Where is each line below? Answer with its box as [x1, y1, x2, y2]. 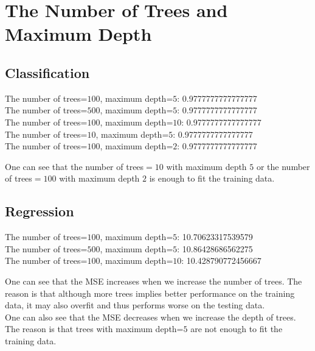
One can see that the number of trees [5, 160, 144, 172]
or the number [256, 160, 310, 172]
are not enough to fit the [190, 322, 283, 335]
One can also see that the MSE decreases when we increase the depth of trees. [5, 310, 296, 323]
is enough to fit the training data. [149, 172, 275, 185]
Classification [5, 63, 90, 82]
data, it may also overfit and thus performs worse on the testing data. [5, 299, 265, 311]
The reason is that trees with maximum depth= [5, 322, 184, 335]
